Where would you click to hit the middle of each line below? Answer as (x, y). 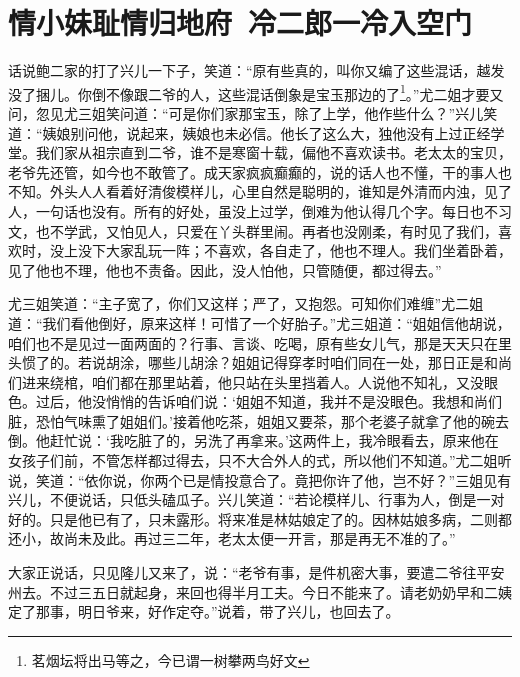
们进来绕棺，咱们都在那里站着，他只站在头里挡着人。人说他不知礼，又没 (246, 381)
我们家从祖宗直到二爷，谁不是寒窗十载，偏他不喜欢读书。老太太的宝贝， (273, 152)
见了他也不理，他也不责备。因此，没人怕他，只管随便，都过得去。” (225, 269)
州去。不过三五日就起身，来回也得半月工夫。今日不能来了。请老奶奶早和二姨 (260, 591)
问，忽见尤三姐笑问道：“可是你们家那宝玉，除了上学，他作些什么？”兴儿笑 (253, 112)
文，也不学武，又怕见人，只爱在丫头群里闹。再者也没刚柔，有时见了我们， (253, 230)
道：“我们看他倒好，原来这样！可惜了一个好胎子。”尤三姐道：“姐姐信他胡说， (259, 322)
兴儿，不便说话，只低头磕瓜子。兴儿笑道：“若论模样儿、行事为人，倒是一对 (256, 499)
